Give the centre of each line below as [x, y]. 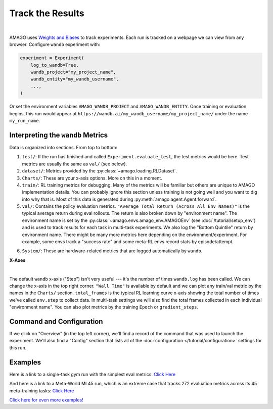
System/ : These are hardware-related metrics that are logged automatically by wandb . [112, 251]
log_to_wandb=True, [55, 65]
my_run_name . [25, 121]
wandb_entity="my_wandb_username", [75, 79]
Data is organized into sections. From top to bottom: [63, 147]
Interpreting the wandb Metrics [59, 135]
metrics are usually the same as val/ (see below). [75, 164]
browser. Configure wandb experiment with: [55, 44]
